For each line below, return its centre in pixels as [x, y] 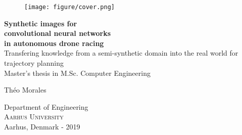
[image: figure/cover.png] [69, 7]
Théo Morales [25, 90]
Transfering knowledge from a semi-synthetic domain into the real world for [121, 53]
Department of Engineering [46, 106]
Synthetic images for [41, 23]
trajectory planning [34, 63]
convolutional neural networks [58, 33]
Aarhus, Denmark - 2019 [42, 126]
